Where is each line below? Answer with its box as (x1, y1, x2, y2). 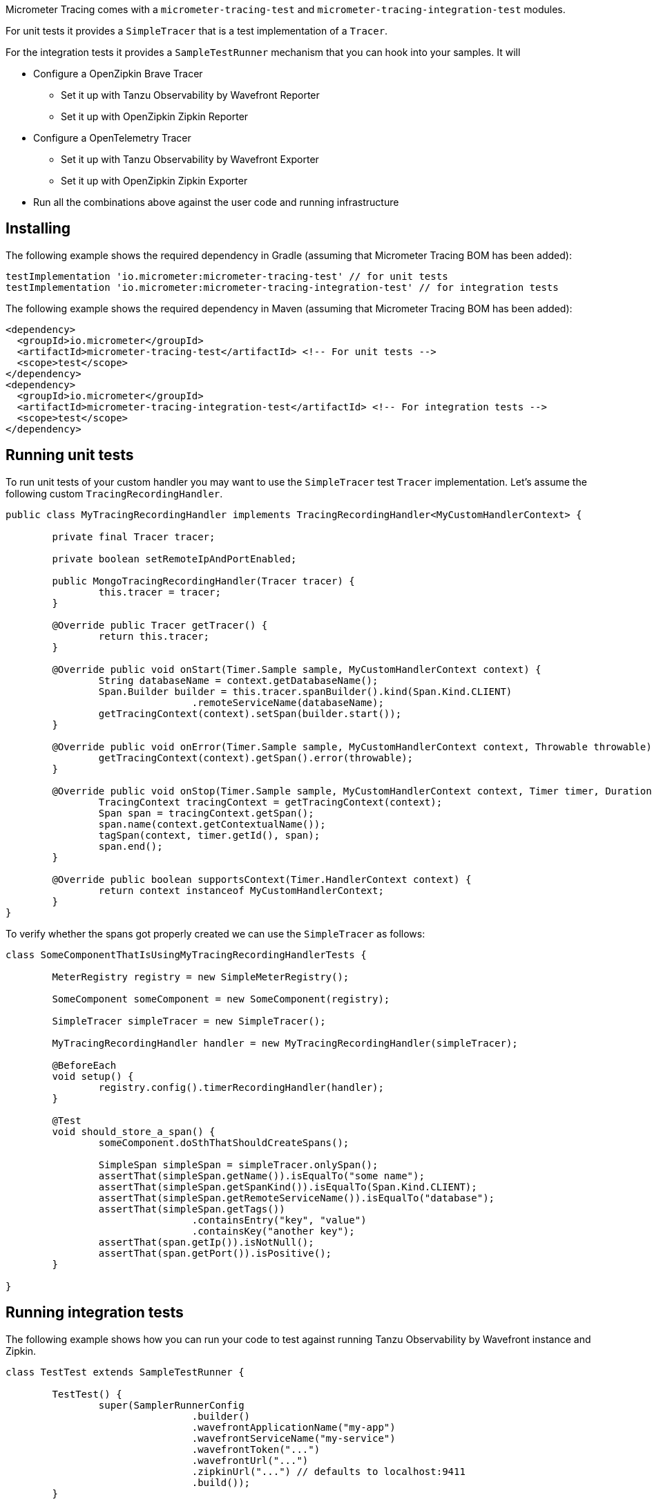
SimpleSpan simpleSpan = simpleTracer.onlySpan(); (98, 1159, 378, 1170)
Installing (6, 220, 71, 238)
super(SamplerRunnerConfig (98, 1399, 245, 1411)
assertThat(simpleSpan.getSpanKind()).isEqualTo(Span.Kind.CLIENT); (98, 1181, 477, 1192)
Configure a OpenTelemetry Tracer (33, 132, 191, 144)
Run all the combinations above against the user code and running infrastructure (33, 196, 399, 208)
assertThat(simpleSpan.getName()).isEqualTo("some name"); (98, 1170, 425, 1181)
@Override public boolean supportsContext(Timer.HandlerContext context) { (52, 873, 472, 885)
